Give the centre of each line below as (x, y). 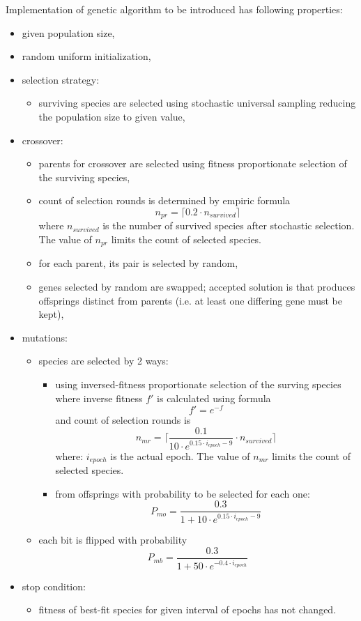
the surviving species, (84, 177)
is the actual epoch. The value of (180, 455)
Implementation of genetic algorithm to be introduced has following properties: (174, 9)
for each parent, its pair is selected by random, (138, 263)
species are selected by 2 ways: (103, 361)
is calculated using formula (214, 398)
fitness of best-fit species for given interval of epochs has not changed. (187, 609)
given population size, (68, 32)
